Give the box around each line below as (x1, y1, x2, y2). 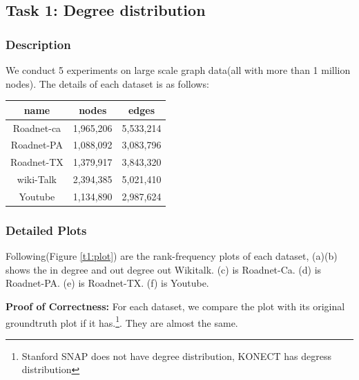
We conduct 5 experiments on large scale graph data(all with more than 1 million (6, 63, 351, 77)
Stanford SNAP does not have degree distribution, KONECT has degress (21, 348, 331, 363)
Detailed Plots (6, 221, 87, 238)
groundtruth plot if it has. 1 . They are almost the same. (6, 313, 238, 330)
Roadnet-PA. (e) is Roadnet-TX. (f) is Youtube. (6, 276, 209, 290)
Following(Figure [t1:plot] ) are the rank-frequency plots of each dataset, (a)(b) (6, 249, 338, 263)
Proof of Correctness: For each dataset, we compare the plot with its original (6, 299, 345, 313)
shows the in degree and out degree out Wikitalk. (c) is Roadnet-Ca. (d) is (6, 262, 322, 276)
